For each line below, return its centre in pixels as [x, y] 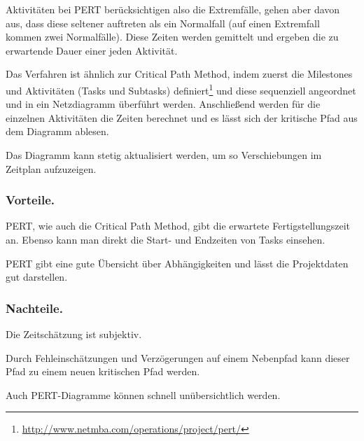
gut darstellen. [37, 277]
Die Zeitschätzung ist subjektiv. [74, 334]
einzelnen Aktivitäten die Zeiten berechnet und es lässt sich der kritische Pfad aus [182, 117]
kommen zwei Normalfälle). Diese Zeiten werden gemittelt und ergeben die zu [172, 37]
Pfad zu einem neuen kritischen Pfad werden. [103, 371]
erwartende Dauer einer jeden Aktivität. [92, 50]
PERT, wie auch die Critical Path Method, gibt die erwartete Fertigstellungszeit [178, 226]
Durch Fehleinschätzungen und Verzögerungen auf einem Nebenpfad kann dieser [178, 357]
